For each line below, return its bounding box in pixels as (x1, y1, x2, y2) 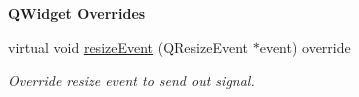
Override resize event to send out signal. (8, 70, 255, 91)
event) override (259, 36, 351, 57)
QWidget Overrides (8, 3, 146, 23)
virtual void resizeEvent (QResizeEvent (8, 36, 248, 57)
